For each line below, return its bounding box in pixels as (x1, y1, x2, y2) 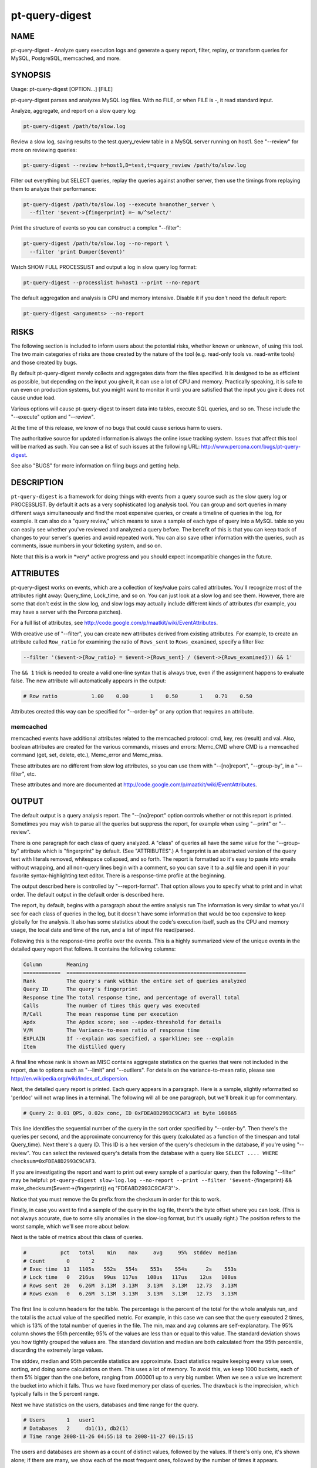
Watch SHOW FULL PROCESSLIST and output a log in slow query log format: (11, 263, 197, 270)
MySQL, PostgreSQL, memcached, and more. (11, 55, 121, 62)
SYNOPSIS (11, 70, 51, 80)
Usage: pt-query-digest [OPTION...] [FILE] (11, 86, 113, 93)
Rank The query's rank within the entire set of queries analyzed (23, 978, 247, 984)
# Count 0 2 (23, 1257, 95, 1264)
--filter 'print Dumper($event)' (29, 248, 126, 255)
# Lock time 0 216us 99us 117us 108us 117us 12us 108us (23, 1274, 237, 1281)
